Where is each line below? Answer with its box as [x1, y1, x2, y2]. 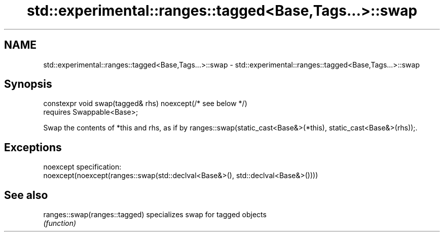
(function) [43, 219, 77, 228]
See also [4, 188, 48, 201]
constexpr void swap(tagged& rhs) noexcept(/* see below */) [43, 99, 247, 108]
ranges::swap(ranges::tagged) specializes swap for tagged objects [43, 210, 267, 219]
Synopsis [4, 78, 52, 91]
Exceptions [4, 141, 62, 154]
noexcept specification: [43, 162, 122, 172]
